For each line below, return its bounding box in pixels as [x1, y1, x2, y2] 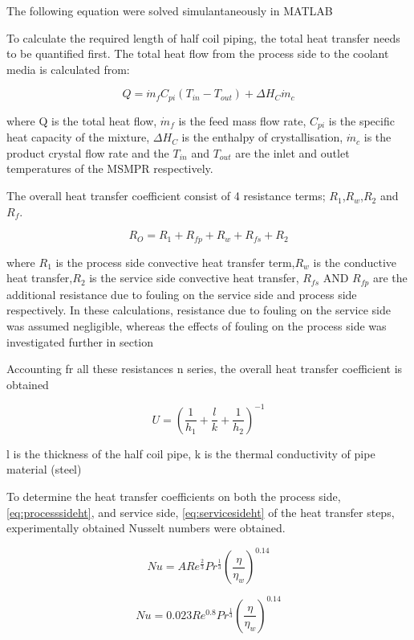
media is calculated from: [6, 60, 130, 77]
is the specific [328, 112, 395, 129]
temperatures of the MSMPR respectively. [6, 160, 213, 177]
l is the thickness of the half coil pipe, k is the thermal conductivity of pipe [6, 445, 375, 462]
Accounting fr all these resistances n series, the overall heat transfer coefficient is [6, 360, 403, 377]
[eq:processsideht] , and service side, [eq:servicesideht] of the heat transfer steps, [6, 503, 395, 520]
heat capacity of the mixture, [6, 129, 150, 146]
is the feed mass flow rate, [178, 112, 306, 129]
